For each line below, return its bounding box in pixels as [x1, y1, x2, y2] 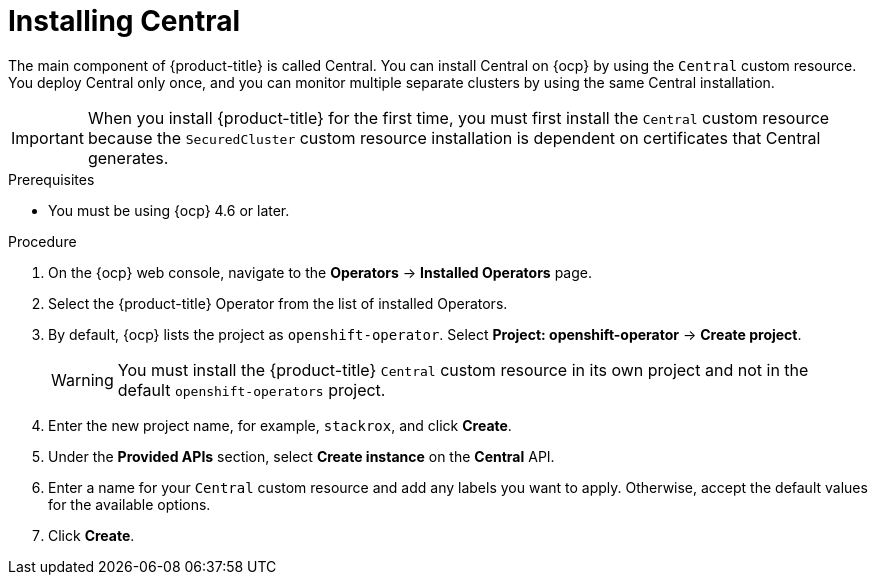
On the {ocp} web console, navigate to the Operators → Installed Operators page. [48, 263, 592, 281]
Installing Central [8, 4, 241, 38]
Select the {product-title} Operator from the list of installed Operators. [48, 294, 508, 312]
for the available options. [48, 495, 211, 513]
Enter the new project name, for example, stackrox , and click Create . [48, 416, 512, 434]
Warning [51, 369, 114, 390]
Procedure [8, 232, 77, 250]
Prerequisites [8, 170, 95, 188]
